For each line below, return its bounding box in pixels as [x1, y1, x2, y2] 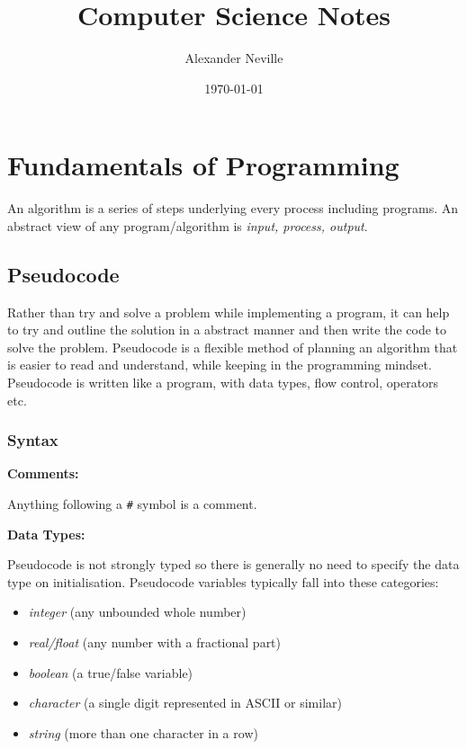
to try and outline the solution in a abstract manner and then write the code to [7, 320, 446, 339]
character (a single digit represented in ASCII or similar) [28, 693, 343, 712]
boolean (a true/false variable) [28, 663, 193, 682]
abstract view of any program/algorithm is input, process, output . [7, 216, 368, 235]
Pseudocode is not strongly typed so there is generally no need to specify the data [7, 555, 460, 574]
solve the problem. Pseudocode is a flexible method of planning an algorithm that [7, 337, 458, 356]
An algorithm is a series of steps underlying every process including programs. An [7, 199, 459, 218]
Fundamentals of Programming [7, 147, 400, 183]
